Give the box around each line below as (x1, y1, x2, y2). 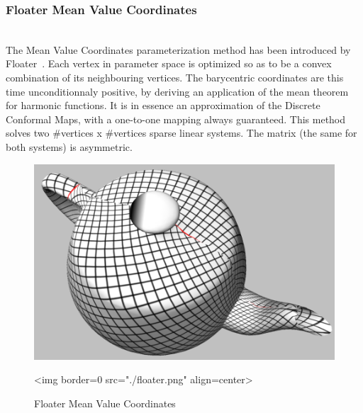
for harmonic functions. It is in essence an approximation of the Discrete (6, 98, 320, 113)
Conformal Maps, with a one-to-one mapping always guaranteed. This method (6, 111, 346, 126)
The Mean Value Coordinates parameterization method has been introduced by (6, 42, 351, 57)
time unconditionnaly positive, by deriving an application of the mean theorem (6, 84, 349, 98)
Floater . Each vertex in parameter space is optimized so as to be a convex (6, 56, 332, 71)
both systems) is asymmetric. (6, 139, 133, 154)
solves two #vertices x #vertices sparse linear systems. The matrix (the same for (6, 125, 357, 140)
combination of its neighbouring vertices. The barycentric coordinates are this (6, 70, 344, 84)
